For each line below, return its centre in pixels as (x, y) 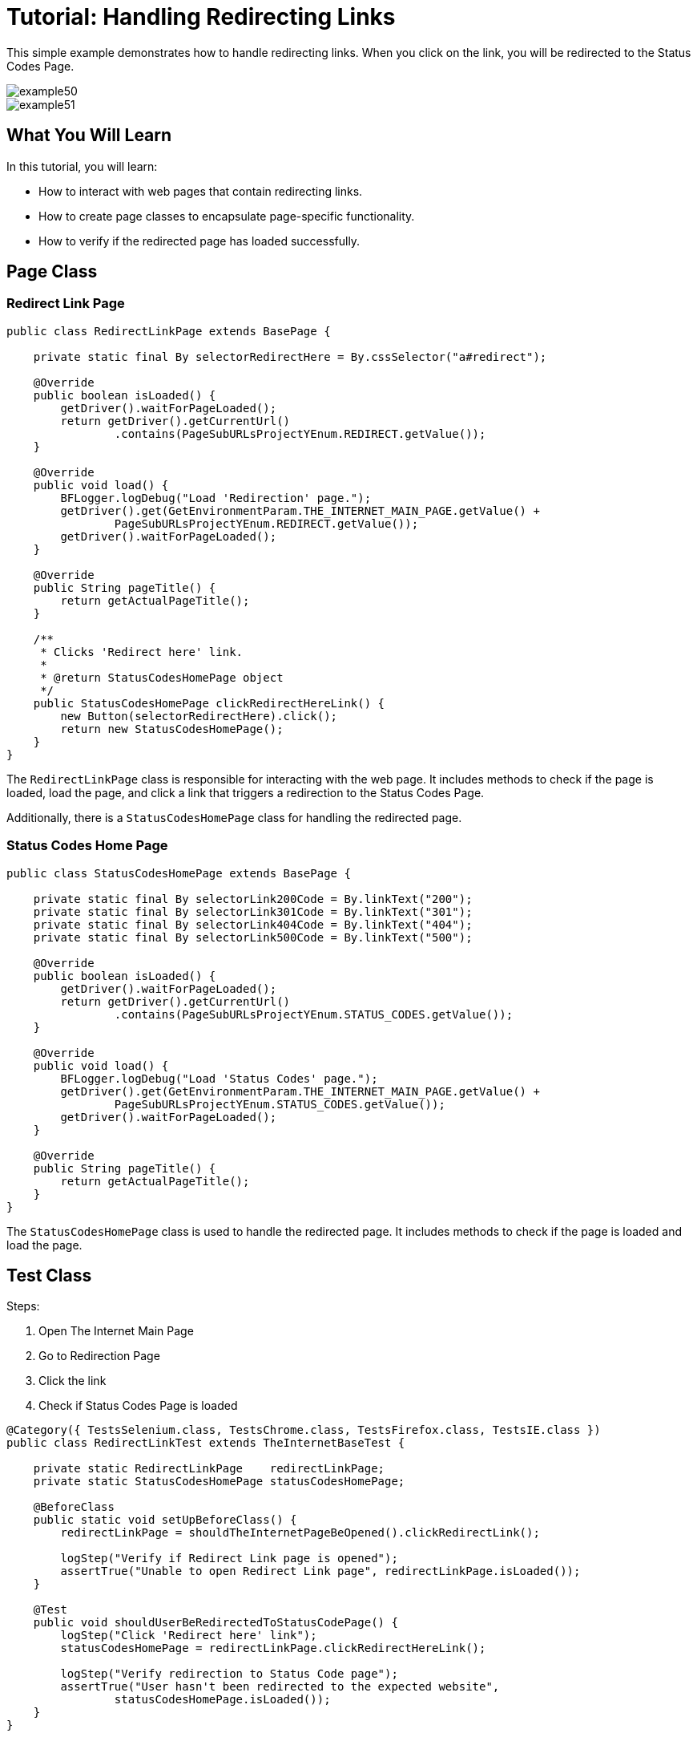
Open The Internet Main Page (116, 1331)
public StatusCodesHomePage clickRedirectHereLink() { (209, 703)
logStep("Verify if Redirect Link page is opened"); (229, 1559)
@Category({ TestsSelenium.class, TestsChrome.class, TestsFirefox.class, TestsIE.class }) (304, 1430)
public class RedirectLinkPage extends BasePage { (169, 331)
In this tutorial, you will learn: (82, 166)
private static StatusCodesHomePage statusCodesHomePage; (219, 1482)
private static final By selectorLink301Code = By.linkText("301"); (253, 911)
